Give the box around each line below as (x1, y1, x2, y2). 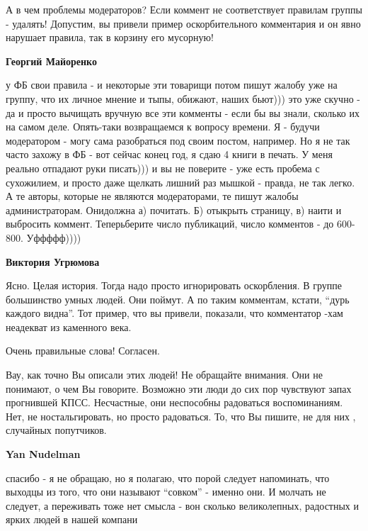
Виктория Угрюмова (6, 254, 100, 269)
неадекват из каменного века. (6, 319, 132, 334)
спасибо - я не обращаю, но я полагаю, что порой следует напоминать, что (6, 470, 330, 485)
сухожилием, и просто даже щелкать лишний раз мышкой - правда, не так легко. (6, 174, 355, 189)
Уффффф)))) (26, 230, 81, 245)
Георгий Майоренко (6, 53, 97, 68)
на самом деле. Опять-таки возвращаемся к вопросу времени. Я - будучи (6, 119, 320, 134)
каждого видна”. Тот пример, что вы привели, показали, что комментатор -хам (6, 306, 343, 320)
